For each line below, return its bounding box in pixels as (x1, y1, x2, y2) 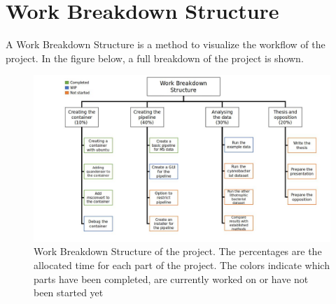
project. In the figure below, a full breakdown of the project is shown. (6, 50, 304, 65)
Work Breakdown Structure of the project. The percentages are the (34, 244, 322, 259)
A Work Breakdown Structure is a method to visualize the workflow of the (6, 37, 325, 52)
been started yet (34, 285, 104, 300)
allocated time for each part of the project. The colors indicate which (34, 258, 330, 272)
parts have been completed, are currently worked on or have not (34, 271, 309, 286)
